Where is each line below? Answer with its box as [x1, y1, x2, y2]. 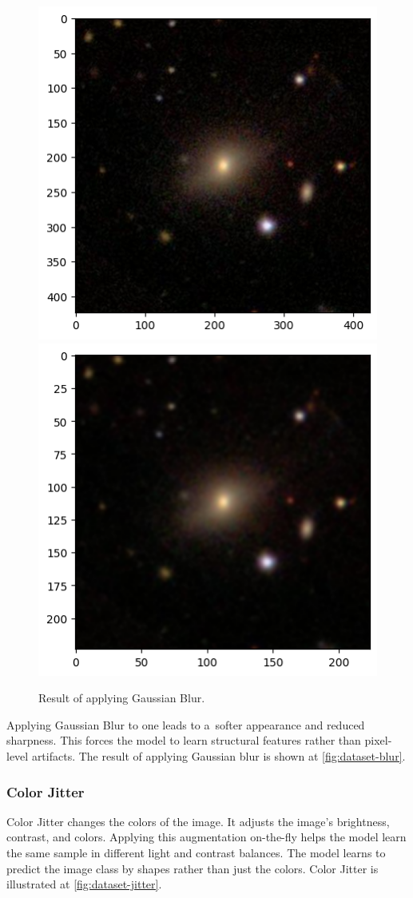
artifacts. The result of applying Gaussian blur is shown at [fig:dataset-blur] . [31, 748, 406, 764]
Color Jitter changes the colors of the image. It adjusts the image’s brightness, [6, 813, 390, 829]
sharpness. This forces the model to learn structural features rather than [6, 732, 361, 749]
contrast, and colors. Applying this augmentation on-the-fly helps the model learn [6, 828, 407, 845]
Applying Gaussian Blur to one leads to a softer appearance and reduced [6, 716, 365, 733]
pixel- [364, 732, 392, 749]
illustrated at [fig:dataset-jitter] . [6, 876, 162, 892]
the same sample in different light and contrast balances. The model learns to [6, 844, 386, 860]
